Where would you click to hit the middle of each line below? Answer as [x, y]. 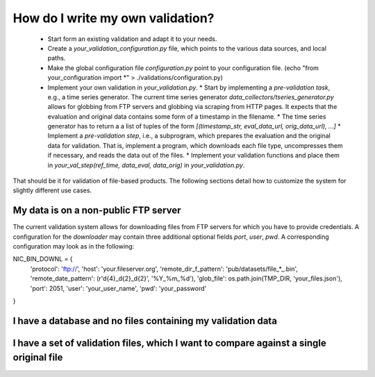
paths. [57, 58]
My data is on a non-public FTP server [97, 211]
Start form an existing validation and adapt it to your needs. [132, 39]
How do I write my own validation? [114, 18]
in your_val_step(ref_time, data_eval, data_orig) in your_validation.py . [146, 165]
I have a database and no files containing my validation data [145, 320]
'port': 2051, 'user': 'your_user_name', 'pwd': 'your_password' [118, 288]
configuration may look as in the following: [74, 246]
